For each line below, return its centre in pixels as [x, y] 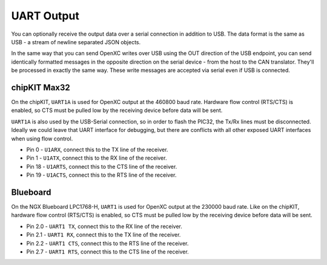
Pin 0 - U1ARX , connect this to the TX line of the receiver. [97, 149]
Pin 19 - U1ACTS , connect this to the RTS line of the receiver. [101, 175]
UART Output [45, 16]
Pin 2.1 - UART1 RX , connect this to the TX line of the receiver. [104, 235]
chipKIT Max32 [41, 87]
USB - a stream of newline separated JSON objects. [76, 42]
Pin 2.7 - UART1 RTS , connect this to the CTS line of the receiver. [107, 252]
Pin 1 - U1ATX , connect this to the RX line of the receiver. [97, 158]
